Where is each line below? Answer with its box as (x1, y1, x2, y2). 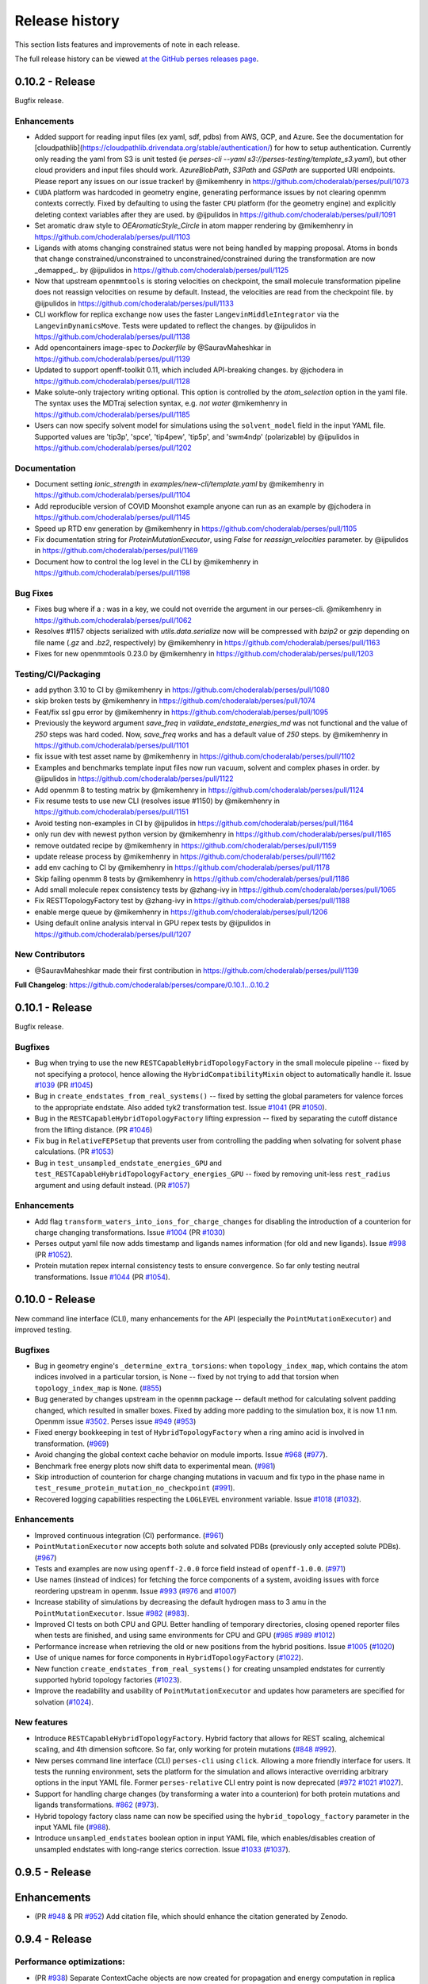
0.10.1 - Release (14, 1001, 93, 1014)
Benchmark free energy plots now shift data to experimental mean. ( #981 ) (34, 1461, 276, 1471)
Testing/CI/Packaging (14, 668, 101, 679)
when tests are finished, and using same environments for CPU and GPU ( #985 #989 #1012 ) (34, 1631, 336, 1640)
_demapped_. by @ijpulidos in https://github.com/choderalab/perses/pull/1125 (34, 265, 289, 275)
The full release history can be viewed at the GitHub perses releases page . (14, 54, 259, 63)
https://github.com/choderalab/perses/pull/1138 (34, 332, 190, 341)
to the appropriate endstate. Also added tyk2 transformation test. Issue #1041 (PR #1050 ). (34, 1102, 327, 1112)
